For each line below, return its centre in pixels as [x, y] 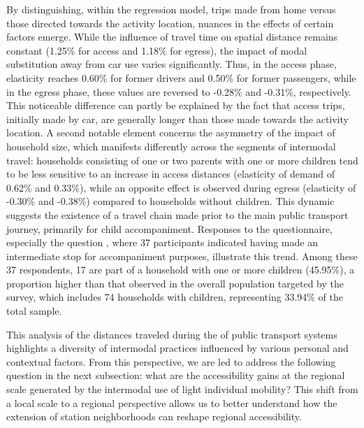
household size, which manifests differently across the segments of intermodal [171, 146]
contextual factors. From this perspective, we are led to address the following [171, 361]
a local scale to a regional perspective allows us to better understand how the [172, 402]
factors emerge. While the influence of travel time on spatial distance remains [172, 37]
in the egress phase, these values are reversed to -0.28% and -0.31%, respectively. [179, 91]
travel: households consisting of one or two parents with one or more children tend [182, 160]
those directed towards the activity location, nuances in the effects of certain [170, 23]
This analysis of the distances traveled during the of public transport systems [172, 334]
